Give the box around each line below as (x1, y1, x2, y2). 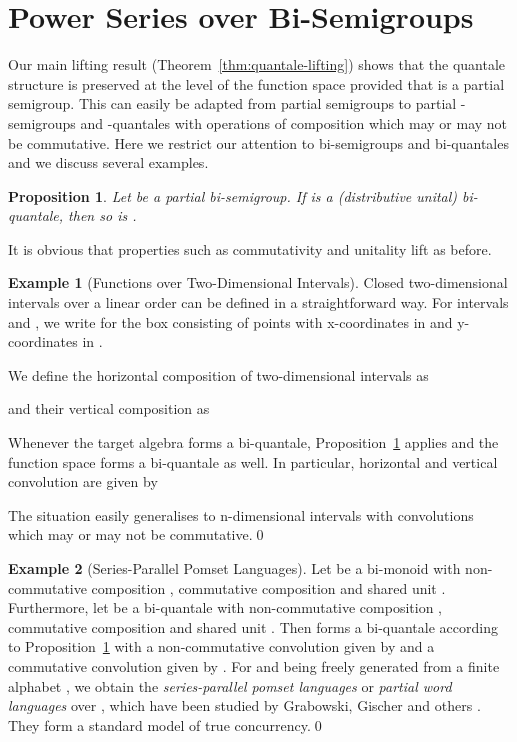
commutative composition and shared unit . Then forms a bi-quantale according (8, 616, 498, 637)
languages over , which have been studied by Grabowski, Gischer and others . (8, 695, 481, 716)
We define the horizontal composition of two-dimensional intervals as (8, 364, 429, 385)
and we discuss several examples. (8, 152, 209, 173)
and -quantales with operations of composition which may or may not (80, 112, 508, 133)
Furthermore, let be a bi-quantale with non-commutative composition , (8, 597, 443, 618)
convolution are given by (8, 471, 158, 492)
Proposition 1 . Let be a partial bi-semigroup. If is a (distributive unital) (8, 185, 458, 206)
